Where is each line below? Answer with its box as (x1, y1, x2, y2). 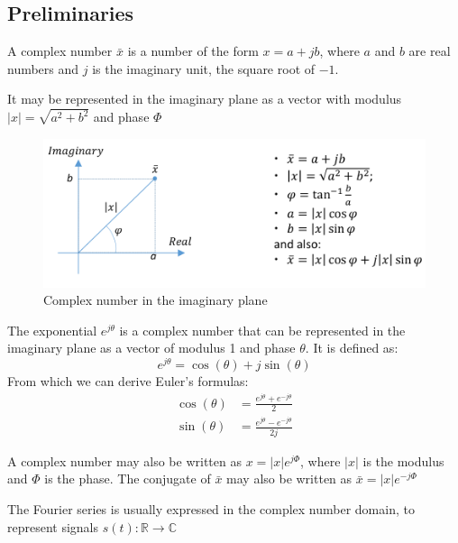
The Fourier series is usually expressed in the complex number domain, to (7, 500, 415, 518)
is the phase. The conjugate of (44, 469, 211, 488)
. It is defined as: (305, 338, 398, 357)
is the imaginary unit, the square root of (92, 59, 316, 78)
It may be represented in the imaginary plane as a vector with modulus (7, 89, 402, 108)
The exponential (7, 320, 97, 339)
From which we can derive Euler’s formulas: (7, 372, 249, 391)
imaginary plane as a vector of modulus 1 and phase (7, 338, 296, 357)
